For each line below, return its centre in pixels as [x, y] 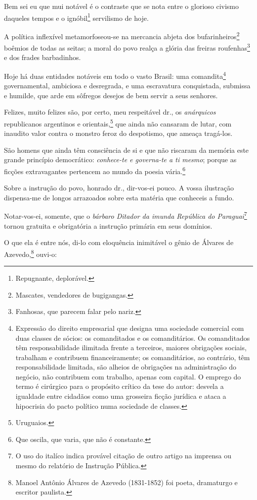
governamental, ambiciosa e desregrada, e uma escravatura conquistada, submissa [127, 86]
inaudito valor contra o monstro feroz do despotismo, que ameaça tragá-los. [118, 133]
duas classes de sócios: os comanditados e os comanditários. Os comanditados [133, 338]
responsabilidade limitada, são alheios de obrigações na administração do [126, 367]
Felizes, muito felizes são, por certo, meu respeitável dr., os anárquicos [110, 112]
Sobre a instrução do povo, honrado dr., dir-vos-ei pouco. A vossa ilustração [119, 188]
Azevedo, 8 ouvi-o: [30, 253]
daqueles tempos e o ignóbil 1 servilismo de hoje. [76, 17]
